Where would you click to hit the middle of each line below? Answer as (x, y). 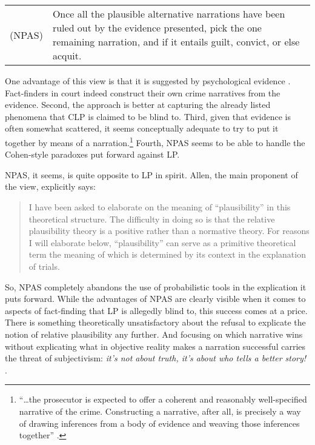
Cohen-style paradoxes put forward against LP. (92, 154)
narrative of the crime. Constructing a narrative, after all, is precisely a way (160, 411)
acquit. (67, 55)
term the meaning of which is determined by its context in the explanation (167, 254)
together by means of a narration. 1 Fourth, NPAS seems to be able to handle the (155, 141)
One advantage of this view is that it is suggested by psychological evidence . (148, 81)
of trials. (44, 266)
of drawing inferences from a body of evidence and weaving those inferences (159, 423)
